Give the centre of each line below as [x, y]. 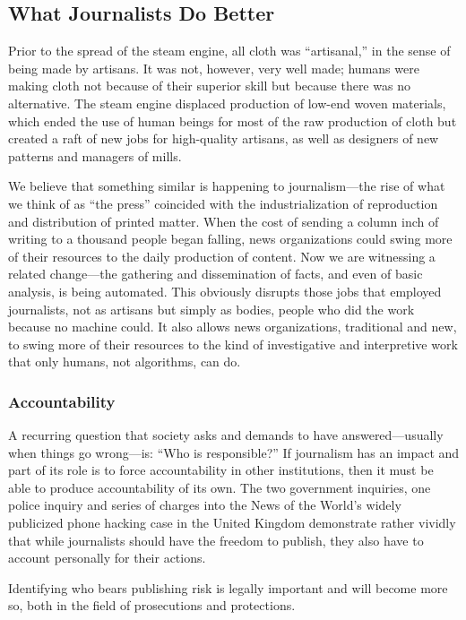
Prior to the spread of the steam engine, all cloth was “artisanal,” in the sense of [229, 51]
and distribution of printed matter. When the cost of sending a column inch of [224, 221]
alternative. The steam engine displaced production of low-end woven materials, [227, 103]
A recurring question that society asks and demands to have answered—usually [226, 435]
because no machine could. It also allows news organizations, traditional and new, [233, 327]
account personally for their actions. [107, 558]
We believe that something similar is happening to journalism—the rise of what [227, 186]
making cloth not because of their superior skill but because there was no [209, 86]
